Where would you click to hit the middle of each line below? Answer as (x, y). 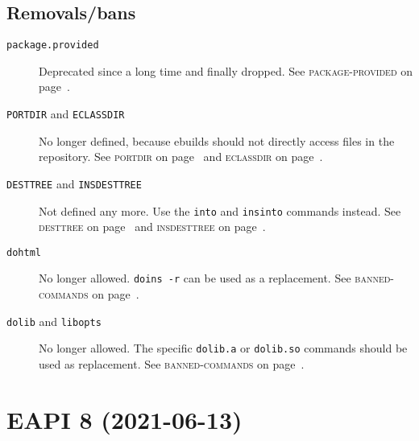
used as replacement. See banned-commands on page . (172, 364)
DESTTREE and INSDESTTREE (74, 183)
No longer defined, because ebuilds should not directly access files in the (217, 140)
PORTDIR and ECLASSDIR (66, 114)
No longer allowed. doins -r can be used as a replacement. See (195, 278)
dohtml (24, 252)
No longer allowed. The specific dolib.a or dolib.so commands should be (223, 348)
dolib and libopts (54, 321)
